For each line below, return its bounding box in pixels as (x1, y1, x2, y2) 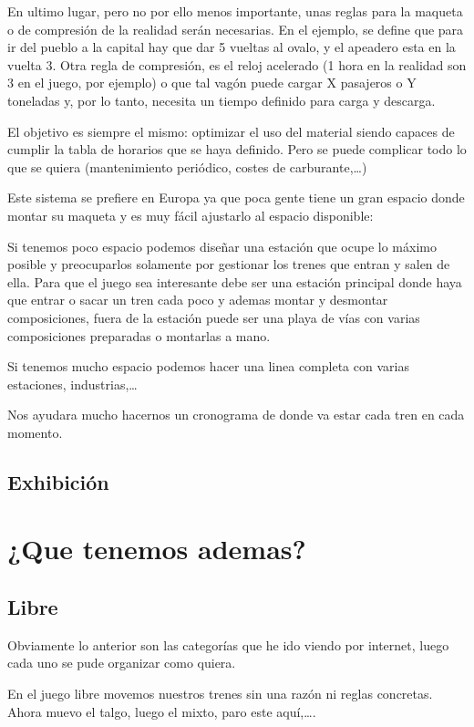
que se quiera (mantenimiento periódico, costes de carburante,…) (7, 157, 367, 176)
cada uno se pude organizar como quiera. (7, 653, 236, 672)
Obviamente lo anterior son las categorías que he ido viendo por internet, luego (7, 635, 449, 654)
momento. (7, 422, 63, 441)
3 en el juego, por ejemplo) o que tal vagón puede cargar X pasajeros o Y (7, 73, 417, 92)
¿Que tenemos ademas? (7, 530, 306, 567)
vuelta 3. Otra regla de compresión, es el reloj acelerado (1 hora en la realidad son (7, 55, 467, 74)
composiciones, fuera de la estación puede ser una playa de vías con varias (7, 307, 420, 327)
